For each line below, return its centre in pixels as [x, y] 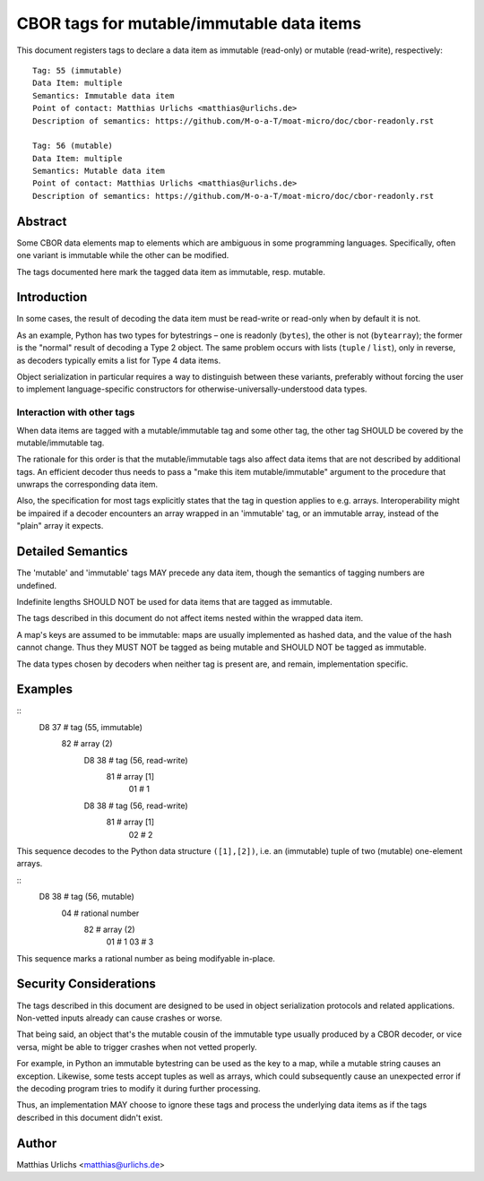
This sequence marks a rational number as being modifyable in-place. [146, 958]
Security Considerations [86, 984]
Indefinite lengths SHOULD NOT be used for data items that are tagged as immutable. [174, 601]
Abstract [42, 221]
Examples [45, 690]
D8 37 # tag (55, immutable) [91, 727]
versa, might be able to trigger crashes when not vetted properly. [137, 1047]
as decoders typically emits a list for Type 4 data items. [119, 360]
